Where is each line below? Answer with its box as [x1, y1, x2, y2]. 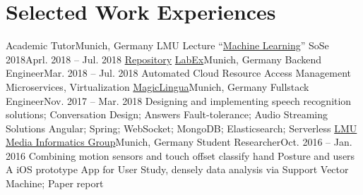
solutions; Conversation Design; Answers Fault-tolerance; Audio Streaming [6, 107, 328, 122]
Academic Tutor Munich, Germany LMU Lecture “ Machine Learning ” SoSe [6, 38, 329, 53]
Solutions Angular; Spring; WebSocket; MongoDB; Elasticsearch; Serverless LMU [6, 120, 357, 135]
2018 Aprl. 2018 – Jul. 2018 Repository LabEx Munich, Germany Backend [6, 51, 322, 66]
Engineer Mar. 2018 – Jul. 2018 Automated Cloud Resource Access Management [6, 65, 351, 80]
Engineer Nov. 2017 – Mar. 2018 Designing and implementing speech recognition [6, 93, 352, 108]
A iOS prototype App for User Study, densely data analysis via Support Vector [6, 162, 349, 177]
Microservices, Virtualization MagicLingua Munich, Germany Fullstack [6, 79, 309, 94]
